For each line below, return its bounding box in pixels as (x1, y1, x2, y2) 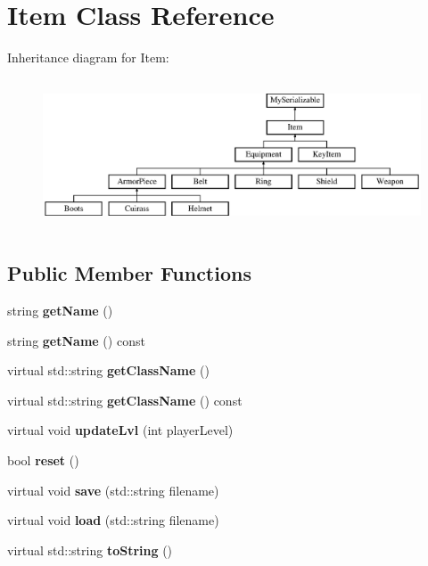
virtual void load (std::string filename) (7, 511, 219, 529)
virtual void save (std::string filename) (7, 480, 219, 499)
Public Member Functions (7, 259, 251, 287)
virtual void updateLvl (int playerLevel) (7, 421, 234, 439)
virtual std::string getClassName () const (7, 390, 243, 409)
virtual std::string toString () (7, 540, 173, 559)
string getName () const (7, 331, 145, 349)
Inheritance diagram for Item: (7, 48, 169, 67)
